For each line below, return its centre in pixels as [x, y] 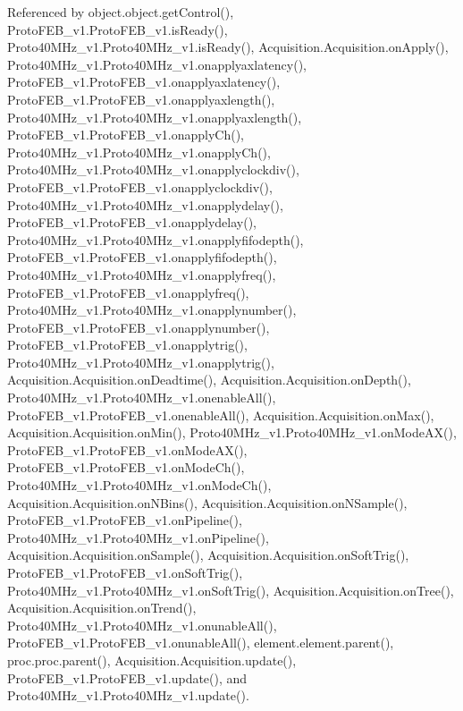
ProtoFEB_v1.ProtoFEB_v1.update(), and [127, 677]
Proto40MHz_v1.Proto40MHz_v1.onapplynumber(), [152, 310]
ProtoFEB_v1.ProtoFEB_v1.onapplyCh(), [126, 135]
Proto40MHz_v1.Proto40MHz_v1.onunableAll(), [142, 625]
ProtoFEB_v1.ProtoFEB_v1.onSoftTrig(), [125, 572]
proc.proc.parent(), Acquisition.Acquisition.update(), [152, 660]
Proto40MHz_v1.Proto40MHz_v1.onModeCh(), [139, 485]
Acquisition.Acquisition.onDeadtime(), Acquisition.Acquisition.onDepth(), [209, 380]
